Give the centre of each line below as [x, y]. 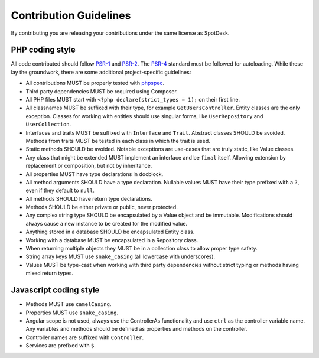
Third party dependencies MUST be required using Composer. [102, 91]
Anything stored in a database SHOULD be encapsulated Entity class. [110, 232]
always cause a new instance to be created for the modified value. [107, 223]
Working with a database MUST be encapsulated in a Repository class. [112, 240]
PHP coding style [43, 50]
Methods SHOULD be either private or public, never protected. [102, 207]
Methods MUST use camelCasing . [69, 304]
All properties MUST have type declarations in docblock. [95, 174]
